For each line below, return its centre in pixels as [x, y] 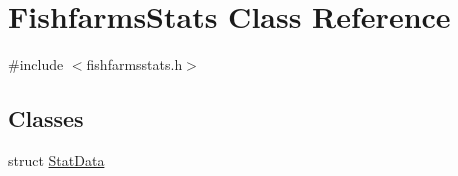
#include [36, 64]
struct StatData [56, 159]
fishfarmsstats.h [134, 64]
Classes [46, 118]
